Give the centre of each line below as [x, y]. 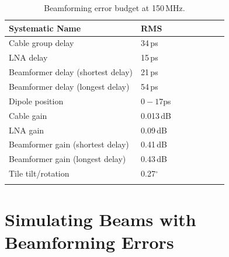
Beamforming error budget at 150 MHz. [114, 8]
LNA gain [27, 130]
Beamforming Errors [89, 242]
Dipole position [36, 101]
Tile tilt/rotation [39, 173]
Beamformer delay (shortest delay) [71, 72]
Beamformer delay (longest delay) [69, 86]
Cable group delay [41, 43]
